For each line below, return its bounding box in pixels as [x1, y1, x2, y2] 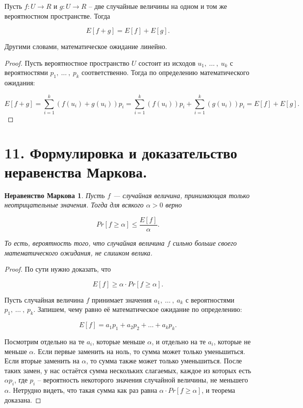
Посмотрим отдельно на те [4, 336, 84, 347]
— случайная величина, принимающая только [113, 190, 250, 200]
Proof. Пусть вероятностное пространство [4, 57, 129, 68]
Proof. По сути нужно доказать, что [4, 264, 111, 274]
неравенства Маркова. [4, 161, 147, 181]
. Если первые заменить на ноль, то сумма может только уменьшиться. [33, 346, 246, 356]
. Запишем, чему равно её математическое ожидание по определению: [33, 304, 242, 314]
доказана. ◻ [4, 394, 41, 405]
